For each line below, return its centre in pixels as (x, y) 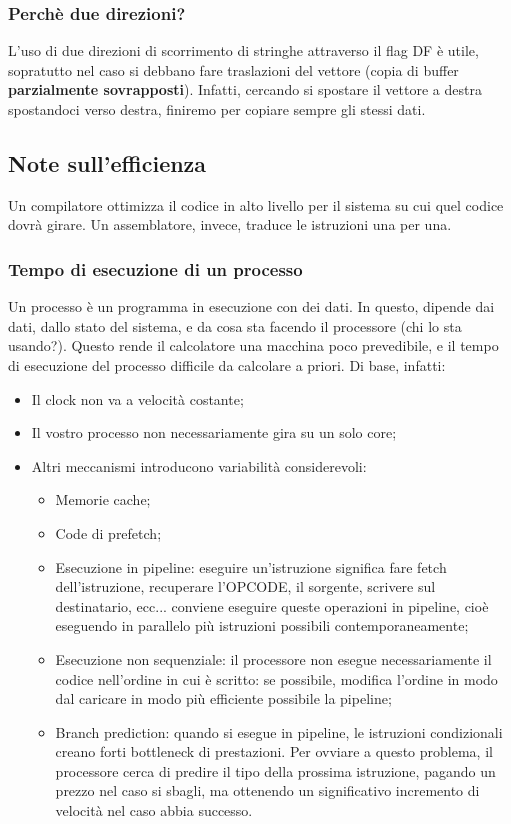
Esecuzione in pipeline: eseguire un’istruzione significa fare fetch (251, 566)
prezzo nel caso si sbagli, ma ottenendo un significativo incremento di (267, 790)
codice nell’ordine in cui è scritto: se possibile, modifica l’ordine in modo (276, 678)
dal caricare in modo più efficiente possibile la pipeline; (223, 698)
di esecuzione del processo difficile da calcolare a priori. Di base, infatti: (227, 364)
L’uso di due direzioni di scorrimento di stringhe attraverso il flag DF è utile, (243, 50)
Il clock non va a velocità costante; (137, 398)
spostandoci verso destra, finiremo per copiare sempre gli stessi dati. (217, 109)
